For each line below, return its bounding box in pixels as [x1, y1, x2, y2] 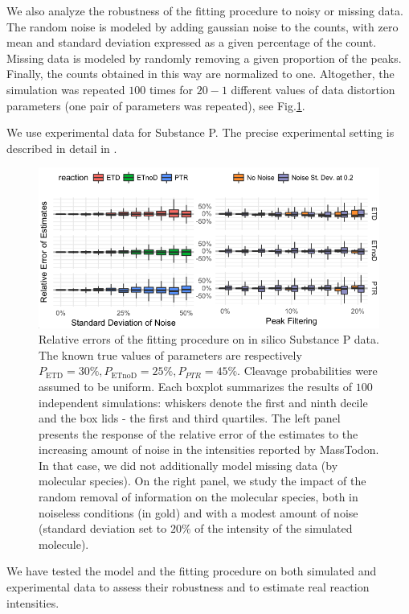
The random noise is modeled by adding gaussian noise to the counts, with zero [6, 18, 399, 35]
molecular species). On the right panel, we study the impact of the [39, 472, 366, 489]
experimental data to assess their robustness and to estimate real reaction [6, 579, 370, 595]
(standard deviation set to [39, 520, 167, 537]
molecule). [39, 535, 89, 552]
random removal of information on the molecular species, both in [39, 488, 358, 505]
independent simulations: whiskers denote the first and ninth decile [39, 394, 368, 410]
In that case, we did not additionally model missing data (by [39, 456, 338, 473]
